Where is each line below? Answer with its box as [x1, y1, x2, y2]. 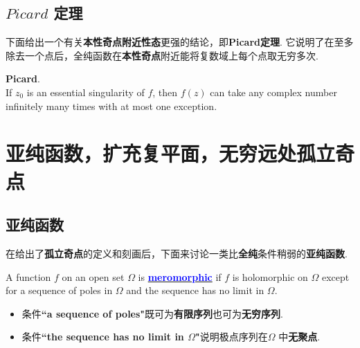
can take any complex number [210, 84, 337, 99]
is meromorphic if [138, 269, 222, 284]
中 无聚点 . [278, 329, 321, 344]
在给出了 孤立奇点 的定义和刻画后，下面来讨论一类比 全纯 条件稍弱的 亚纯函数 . [6, 246, 348, 260]
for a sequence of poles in [6, 283, 113, 297]
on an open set [62, 269, 125, 284]
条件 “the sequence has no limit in [21, 329, 184, 344]
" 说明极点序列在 [195, 329, 268, 344]
